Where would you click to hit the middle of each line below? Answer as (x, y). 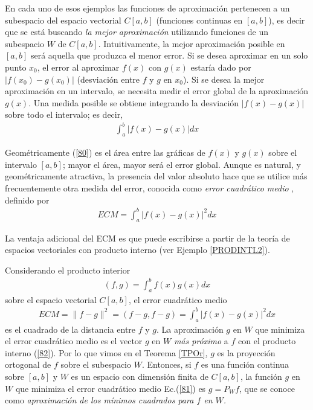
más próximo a (201, 341)
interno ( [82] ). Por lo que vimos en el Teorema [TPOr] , (106, 352)
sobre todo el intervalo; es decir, (64, 114)
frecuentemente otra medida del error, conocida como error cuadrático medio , (150, 188)
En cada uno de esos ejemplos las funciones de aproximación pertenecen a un (147, 8)
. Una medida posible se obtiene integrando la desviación (134, 102)
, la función (261, 376)
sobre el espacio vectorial (51, 299)
